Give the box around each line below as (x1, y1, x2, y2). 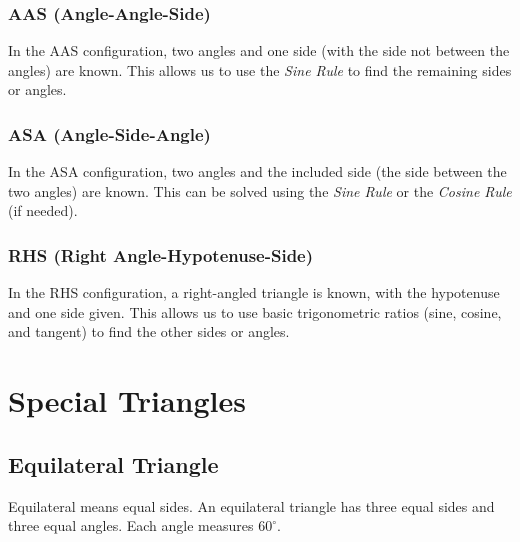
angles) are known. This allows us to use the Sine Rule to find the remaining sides (8, 59, 512, 80)
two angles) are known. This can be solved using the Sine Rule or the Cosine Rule (8, 180, 512, 201)
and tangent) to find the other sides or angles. (8, 321, 290, 342)
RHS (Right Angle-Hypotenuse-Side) (8, 242, 314, 267)
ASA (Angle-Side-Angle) (8, 121, 211, 146)
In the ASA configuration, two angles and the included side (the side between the (8, 161, 507, 182)
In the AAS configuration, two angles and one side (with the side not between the (8, 40, 510, 61)
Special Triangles (8, 380, 246, 421)
